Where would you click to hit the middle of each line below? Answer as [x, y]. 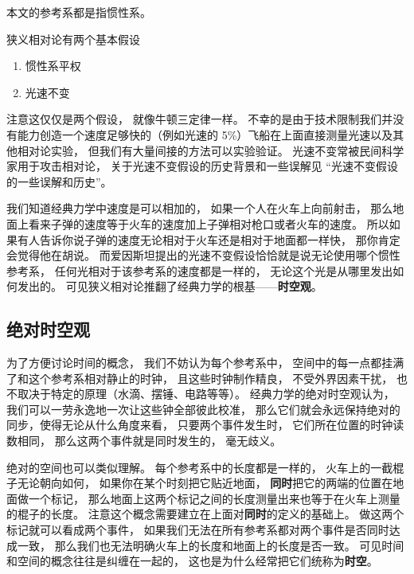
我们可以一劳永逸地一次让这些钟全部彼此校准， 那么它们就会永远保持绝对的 [203, 409]
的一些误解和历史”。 [59, 181]
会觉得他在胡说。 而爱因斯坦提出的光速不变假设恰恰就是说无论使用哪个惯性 [203, 255]
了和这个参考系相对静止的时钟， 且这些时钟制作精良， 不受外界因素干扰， [200, 378]
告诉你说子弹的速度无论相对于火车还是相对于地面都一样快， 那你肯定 [220, 239]
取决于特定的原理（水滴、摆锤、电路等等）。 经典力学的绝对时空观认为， [206, 394]
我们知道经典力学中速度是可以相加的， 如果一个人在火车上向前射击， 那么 [200, 208]
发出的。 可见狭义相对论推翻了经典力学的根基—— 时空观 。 [170, 286]
